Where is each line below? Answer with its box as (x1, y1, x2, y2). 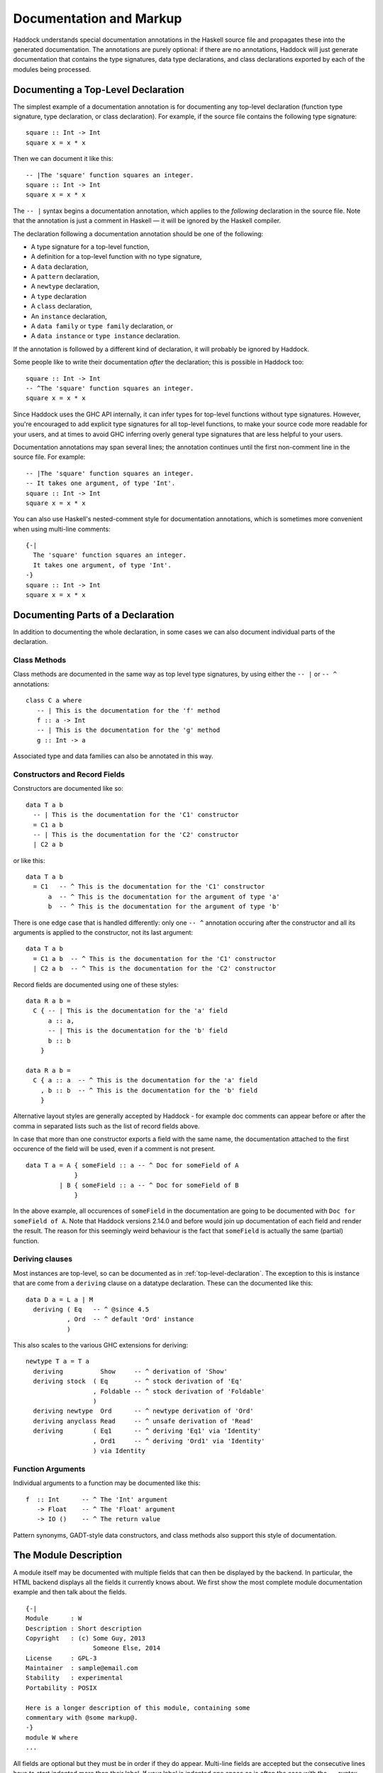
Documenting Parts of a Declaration (13, 608, 174, 621)
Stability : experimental (26, 1674, 123, 1682)
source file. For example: (13, 452, 86, 461)
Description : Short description (26, 1624, 142, 1633)
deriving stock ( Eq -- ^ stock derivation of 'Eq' (33, 1377, 243, 1386)
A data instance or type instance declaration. (30, 332, 181, 340)
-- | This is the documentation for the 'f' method (36, 706, 221, 714)
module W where (26, 1733, 79, 1741)
